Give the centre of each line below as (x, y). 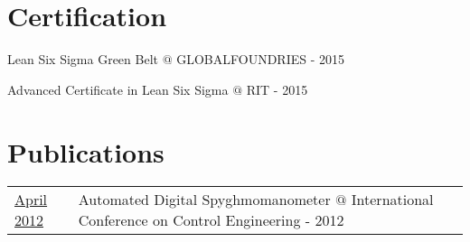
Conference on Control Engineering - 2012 (211, 220)
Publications (86, 151)
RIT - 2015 (277, 89)
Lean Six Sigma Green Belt (83, 59)
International (392, 200)
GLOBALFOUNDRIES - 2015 (261, 59)
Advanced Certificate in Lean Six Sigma (118, 89)
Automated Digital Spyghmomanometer (204, 200)
